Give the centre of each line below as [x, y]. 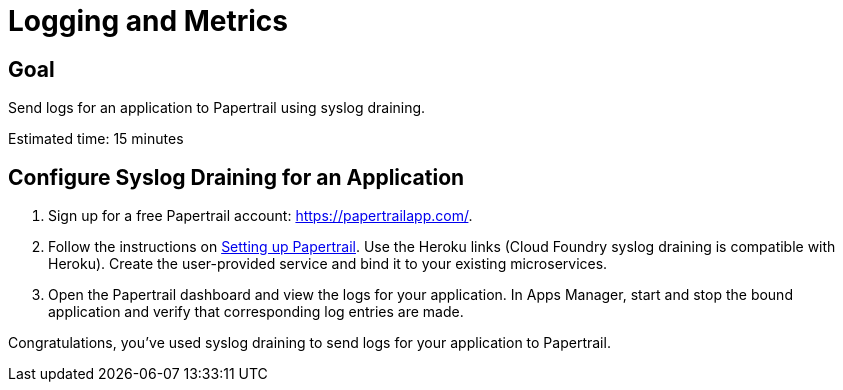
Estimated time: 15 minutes [96, 139]
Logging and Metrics [148, 21]
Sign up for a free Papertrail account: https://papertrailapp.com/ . [260, 216]
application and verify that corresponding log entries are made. [256, 312]
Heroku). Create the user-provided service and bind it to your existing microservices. [328, 264]
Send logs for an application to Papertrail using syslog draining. [217, 108]
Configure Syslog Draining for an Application [236, 177]
